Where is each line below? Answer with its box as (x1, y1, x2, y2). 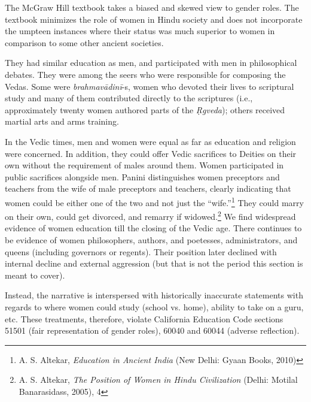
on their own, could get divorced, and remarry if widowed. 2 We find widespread (5, 208, 296, 222)
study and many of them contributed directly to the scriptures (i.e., (5, 92, 253, 104)
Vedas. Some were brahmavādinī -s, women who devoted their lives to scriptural (5, 80, 294, 92)
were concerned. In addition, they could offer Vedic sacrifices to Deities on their (5, 147, 297, 159)
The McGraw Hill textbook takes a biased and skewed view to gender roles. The (5, 1, 299, 13)
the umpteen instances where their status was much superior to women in (5, 25, 275, 37)
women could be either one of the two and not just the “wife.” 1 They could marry (5, 194, 304, 208)
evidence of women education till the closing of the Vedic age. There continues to (5, 222, 302, 234)
